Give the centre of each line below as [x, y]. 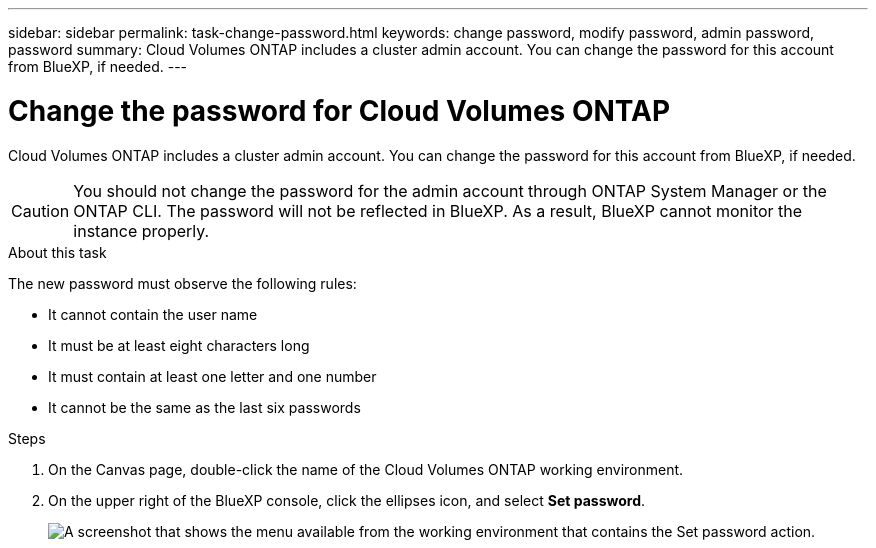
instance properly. [141, 230]
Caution [40, 210]
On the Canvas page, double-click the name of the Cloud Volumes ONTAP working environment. [366, 469]
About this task [57, 252]
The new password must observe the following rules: [182, 283]
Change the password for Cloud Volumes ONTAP [339, 110]
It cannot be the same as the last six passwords [204, 407]
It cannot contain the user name [153, 314]
